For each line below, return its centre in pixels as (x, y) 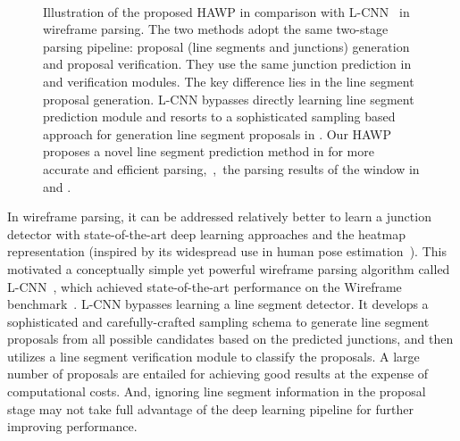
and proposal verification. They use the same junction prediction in (227, 64)
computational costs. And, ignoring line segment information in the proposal (217, 391)
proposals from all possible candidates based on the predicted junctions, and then (230, 339)
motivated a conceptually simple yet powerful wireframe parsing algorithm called (229, 268)
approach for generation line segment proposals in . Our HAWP (217, 133)
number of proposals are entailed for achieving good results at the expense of (218, 374)
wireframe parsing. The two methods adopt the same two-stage (216, 29)
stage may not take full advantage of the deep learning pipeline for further (210, 408)
